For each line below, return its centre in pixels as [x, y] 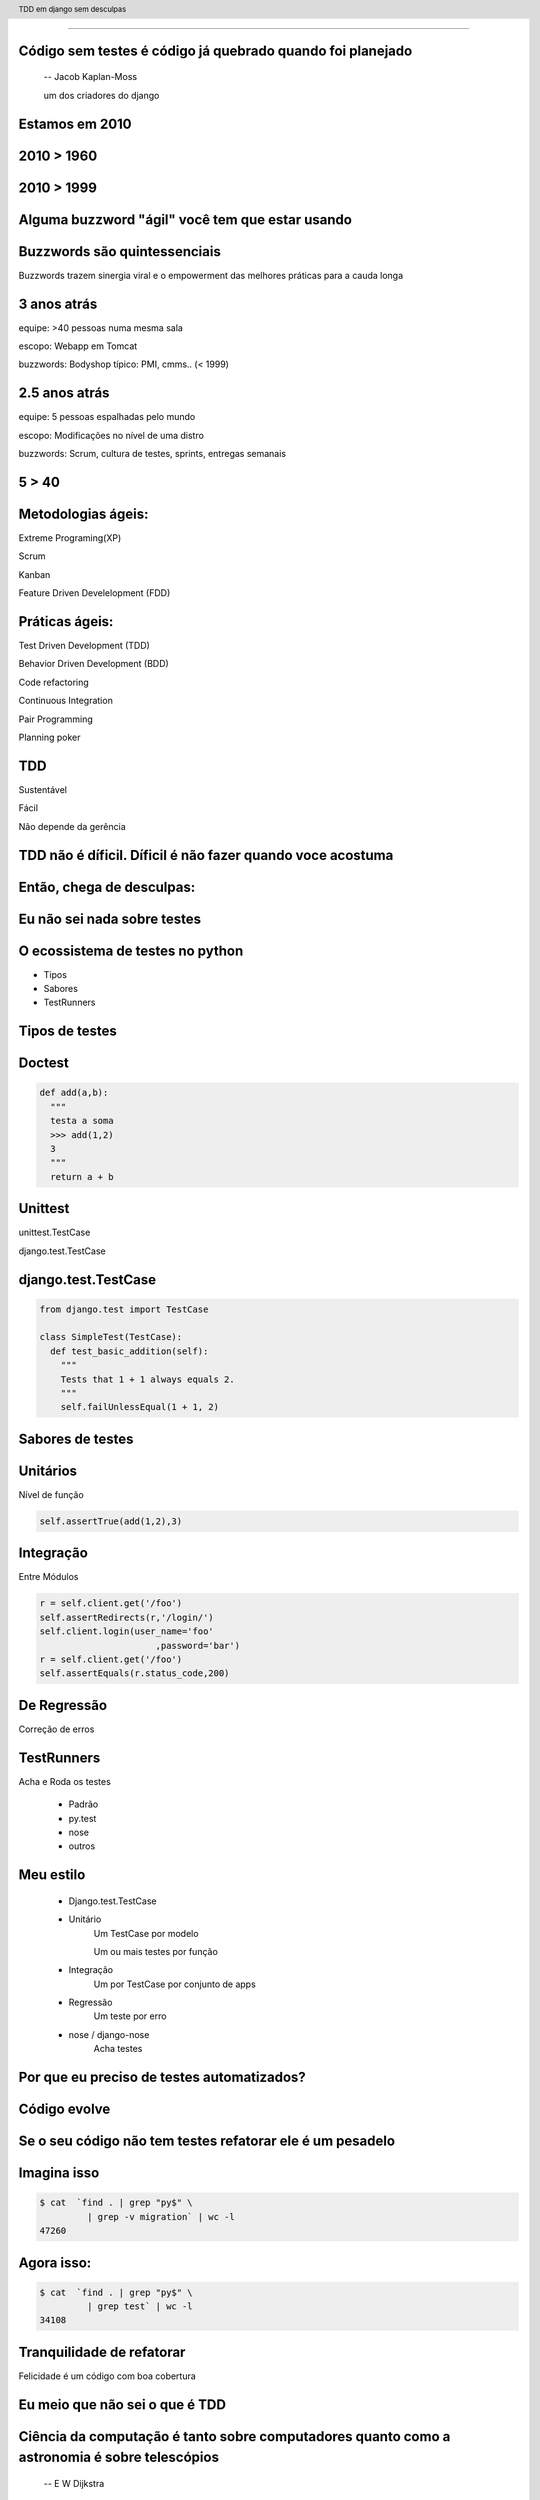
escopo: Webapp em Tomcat [78, 346]
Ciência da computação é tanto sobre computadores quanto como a [234, 2436]
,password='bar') [197, 1645]
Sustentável [42, 789]
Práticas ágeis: [66, 621]
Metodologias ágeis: [83, 513]
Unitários [48, 1470]
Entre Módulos [48, 1577]
